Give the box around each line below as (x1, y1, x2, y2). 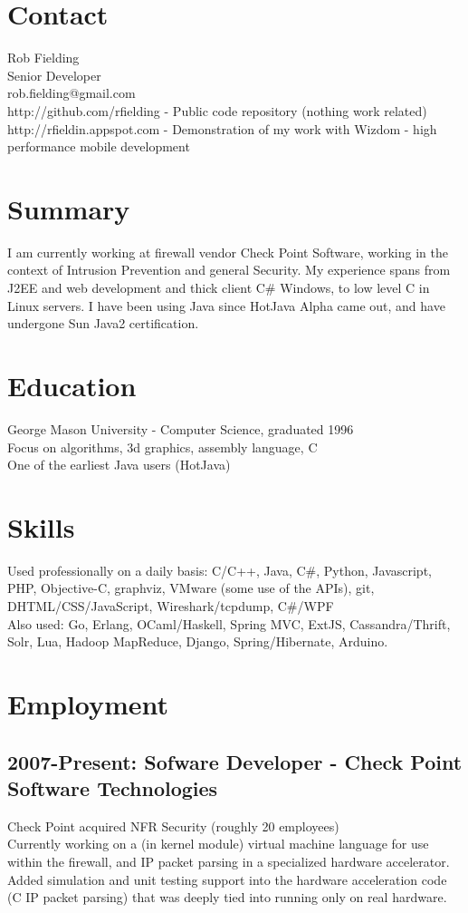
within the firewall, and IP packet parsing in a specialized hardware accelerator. (7, 851, 450, 870)
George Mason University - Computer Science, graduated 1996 (7, 419, 354, 438)
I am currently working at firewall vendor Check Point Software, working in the (7, 242, 448, 261)
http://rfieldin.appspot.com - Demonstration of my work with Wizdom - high (7, 119, 437, 138)
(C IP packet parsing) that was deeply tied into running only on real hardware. (7, 888, 447, 907)
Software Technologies (7, 773, 218, 801)
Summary (7, 189, 130, 227)
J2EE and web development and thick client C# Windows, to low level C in (7, 278, 430, 296)
